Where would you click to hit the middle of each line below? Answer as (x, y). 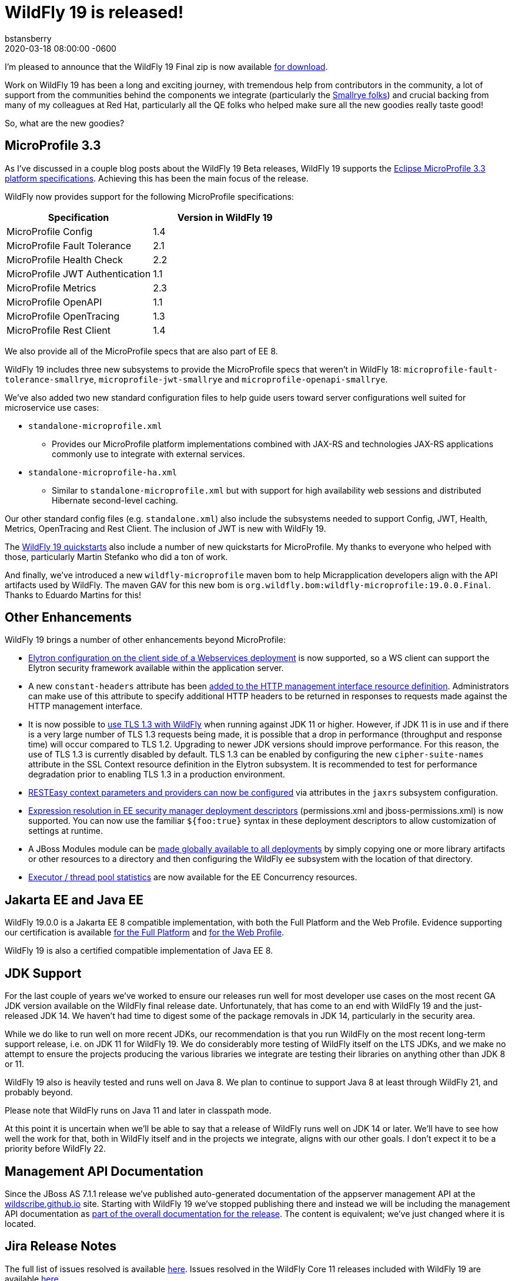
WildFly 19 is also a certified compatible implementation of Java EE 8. (139, 951)
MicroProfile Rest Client (58, 330)
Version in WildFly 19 (225, 217)
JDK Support (43, 973)
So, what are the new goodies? (65, 123)
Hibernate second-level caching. (115, 500)
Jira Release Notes (61, 1246)
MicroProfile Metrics (51, 288)
